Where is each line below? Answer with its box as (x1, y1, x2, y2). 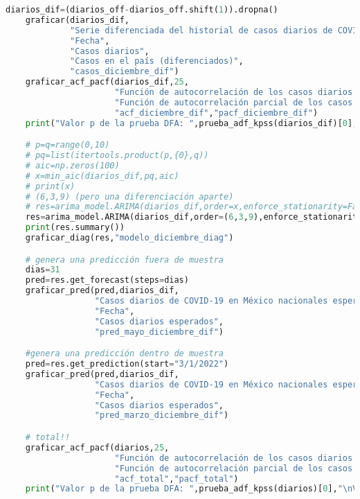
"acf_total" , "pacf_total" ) (114, 473, 239, 484)
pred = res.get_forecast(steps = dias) (25, 275, 189, 286)
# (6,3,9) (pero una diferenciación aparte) (25, 191, 234, 202)
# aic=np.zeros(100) (25, 160, 120, 170)
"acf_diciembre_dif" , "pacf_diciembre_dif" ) (114, 107, 318, 118)
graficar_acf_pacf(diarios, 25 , (25, 442, 170, 453)
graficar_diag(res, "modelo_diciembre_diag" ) (25, 233, 234, 243)
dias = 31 (25, 265, 60, 275)
